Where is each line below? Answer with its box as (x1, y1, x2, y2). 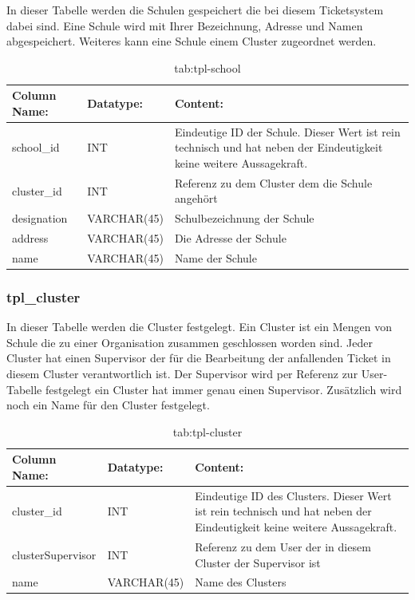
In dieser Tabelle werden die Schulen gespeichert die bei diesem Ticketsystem (6, 2, 384, 18)
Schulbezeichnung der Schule (174, 210, 314, 227)
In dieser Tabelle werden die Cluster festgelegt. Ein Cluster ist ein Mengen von (6, 318, 392, 335)
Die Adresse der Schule (174, 230, 287, 247)
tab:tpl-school (174, 59, 241, 76)
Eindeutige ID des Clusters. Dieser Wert (195, 487, 392, 503)
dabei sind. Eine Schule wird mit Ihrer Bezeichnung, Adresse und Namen (6, 17, 363, 34)
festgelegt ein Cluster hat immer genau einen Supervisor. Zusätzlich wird (45, 381, 402, 397)
